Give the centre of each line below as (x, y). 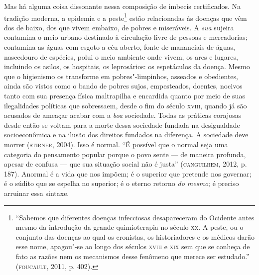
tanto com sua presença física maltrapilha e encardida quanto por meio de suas (125, 95)
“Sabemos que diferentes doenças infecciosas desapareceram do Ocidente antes (135, 217)
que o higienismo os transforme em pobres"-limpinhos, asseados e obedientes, (121, 76)
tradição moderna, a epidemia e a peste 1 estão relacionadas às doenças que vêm (126, 17)
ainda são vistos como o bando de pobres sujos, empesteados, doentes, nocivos (123, 86)
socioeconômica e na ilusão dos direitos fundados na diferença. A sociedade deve (126, 135)
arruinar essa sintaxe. (37, 193)
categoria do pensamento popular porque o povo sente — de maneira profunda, (125, 154)
